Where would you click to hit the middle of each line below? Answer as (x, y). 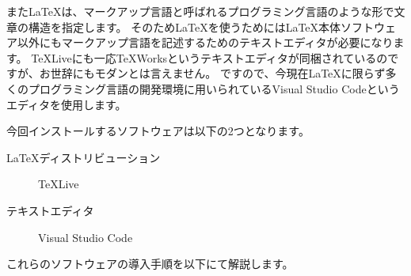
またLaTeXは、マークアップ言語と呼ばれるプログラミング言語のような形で (200, 11)
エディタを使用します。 (67, 104)
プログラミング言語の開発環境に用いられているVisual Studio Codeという (214, 88)
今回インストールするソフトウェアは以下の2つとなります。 (158, 131)
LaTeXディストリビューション (84, 157)
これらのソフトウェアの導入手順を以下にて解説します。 (150, 264)
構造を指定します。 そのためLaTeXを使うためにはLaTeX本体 (185, 26)
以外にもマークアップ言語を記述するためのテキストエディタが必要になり (205, 42)
